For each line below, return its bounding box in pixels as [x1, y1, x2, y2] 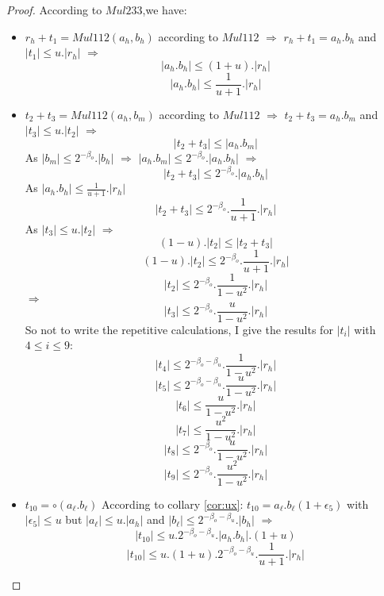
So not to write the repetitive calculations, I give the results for [25, 321, 333, 337]
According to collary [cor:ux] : [102, 495, 244, 512]
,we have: [142, 2, 187, 17]
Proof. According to [6, 2, 102, 17]
